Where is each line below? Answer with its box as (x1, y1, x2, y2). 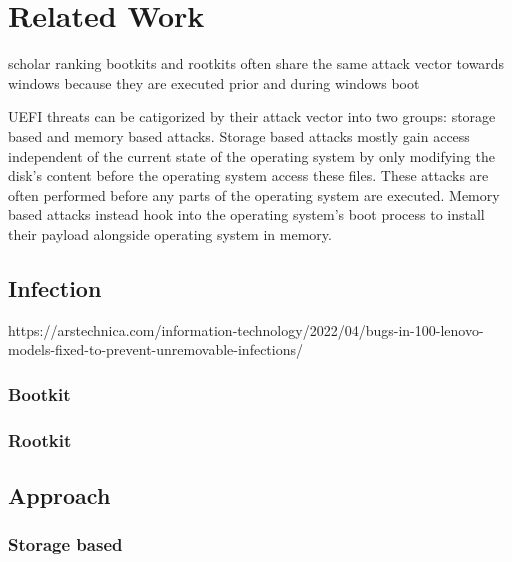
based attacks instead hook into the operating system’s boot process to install (8, 204, 485, 225)
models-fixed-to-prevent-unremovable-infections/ (8, 339, 304, 360)
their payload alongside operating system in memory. (8, 223, 332, 244)
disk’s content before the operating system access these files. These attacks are (8, 165, 489, 186)
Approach (8, 479, 111, 510)
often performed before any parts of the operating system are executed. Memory (8, 184, 500, 205)
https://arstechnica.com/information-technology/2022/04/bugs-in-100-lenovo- (8, 319, 484, 340)
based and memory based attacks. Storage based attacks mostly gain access (8, 125, 470, 146)
